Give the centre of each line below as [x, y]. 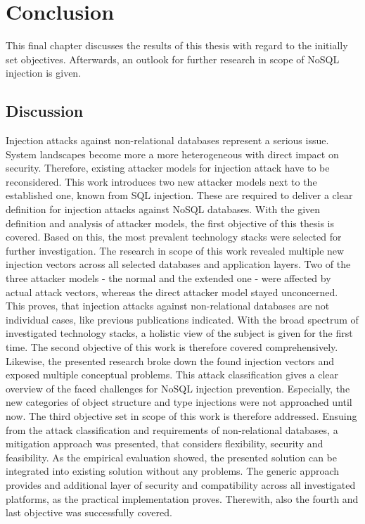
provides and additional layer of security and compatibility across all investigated [181, 484]
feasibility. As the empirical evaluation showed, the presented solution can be [172, 457]
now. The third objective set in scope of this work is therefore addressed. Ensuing [181, 415]
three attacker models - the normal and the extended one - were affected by [168, 278]
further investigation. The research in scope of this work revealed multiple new [175, 250]
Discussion [45, 111]
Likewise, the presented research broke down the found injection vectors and [170, 360]
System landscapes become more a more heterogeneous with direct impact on [172, 154]
